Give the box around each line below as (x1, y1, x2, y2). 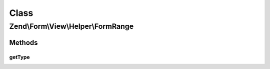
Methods (9, 38, 38, 47)
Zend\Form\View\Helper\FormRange (9, 22, 134, 31)
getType (9, 54, 30, 61)
